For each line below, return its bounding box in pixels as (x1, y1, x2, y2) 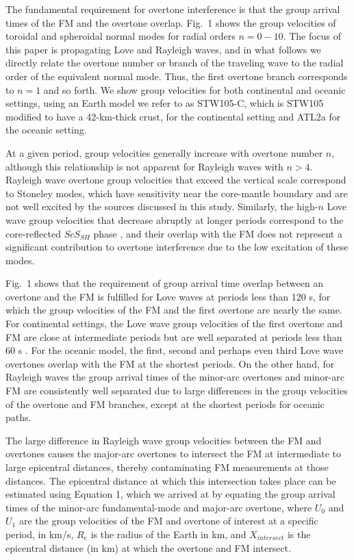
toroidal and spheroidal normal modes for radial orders (5, 29, 236, 43)
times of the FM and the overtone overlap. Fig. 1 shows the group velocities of (5, 15, 336, 29)
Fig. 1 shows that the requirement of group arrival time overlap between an (5, 276, 324, 290)
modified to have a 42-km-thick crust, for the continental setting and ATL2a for (5, 109, 341, 123)
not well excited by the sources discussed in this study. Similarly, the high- (5, 199, 318, 214)
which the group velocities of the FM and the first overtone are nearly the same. (5, 303, 342, 317)
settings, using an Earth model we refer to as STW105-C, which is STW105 (5, 96, 324, 110)
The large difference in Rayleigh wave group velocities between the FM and (5, 433, 322, 447)
